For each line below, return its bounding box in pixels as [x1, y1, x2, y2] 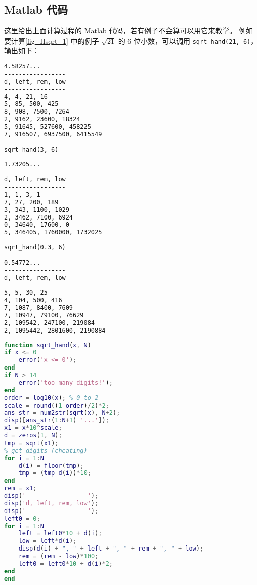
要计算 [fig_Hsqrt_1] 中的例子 [4, 35, 99, 46]
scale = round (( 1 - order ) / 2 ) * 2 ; [4, 401, 109, 409]
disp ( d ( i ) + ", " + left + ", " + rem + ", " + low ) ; [18, 545, 204, 553]
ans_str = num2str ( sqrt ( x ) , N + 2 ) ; [4, 409, 120, 417]
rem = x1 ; [4, 485, 37, 492]
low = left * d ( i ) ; [18, 537, 77, 545]
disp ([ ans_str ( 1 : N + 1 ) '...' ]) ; [4, 417, 109, 424]
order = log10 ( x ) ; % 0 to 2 [4, 394, 99, 401]
